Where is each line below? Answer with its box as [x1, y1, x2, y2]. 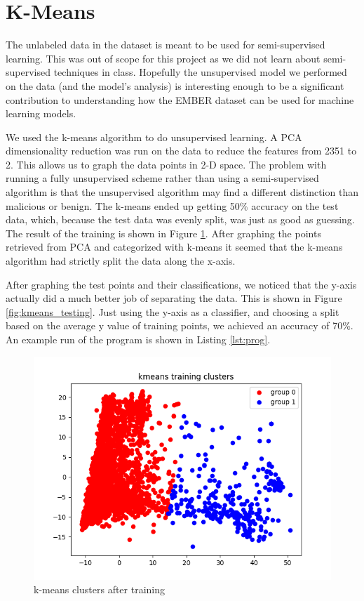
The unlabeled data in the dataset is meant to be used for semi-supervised [6, 37, 325, 52]
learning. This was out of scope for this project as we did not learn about [6, 51, 321, 65]
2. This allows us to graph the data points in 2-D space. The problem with [6, 157, 327, 171]
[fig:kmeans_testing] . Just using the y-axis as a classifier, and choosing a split [6, 304, 339, 319]
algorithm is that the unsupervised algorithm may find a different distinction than [6, 185, 358, 199]
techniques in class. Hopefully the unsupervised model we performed [53, 65, 347, 79]
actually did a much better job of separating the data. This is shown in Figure [6, 291, 342, 305]
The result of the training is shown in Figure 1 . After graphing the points [6, 225, 321, 240]
